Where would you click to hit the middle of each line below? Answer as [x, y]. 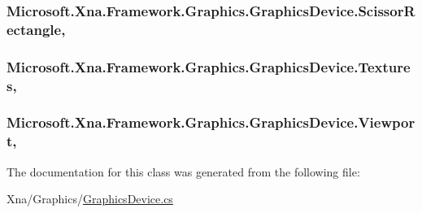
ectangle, [36, 29]
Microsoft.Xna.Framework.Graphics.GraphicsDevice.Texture [209, 66]
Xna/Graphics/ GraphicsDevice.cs [90, 199]
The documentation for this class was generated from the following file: [183, 171]
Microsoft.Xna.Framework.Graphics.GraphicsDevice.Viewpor [211, 122]
